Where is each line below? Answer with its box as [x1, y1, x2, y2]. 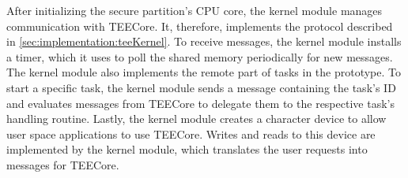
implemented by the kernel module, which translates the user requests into [6, 141, 368, 158]
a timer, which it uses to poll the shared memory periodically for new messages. [6, 48, 393, 65]
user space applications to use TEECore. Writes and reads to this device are [6, 125, 376, 142]
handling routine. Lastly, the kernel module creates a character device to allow [6, 110, 387, 127]
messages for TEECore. [6, 156, 119, 172]
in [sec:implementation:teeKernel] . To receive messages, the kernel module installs [6, 33, 402, 50]
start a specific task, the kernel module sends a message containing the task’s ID [6, 79, 396, 95]
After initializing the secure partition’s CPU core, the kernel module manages [6, 2, 383, 18]
